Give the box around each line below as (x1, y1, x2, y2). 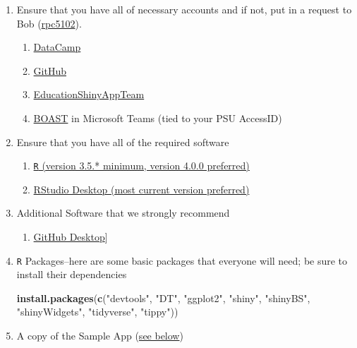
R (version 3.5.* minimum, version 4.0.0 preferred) (33, 158, 250, 173)
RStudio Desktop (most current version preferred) (33, 181, 250, 196)
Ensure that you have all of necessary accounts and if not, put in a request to (16, 2, 352, 16)
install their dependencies (16, 267, 127, 282)
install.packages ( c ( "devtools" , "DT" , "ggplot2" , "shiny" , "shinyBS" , (16, 290, 310, 305)
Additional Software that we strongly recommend (16, 205, 230, 220)
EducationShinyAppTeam (33, 87, 145, 102)
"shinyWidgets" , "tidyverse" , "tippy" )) (16, 304, 178, 319)
